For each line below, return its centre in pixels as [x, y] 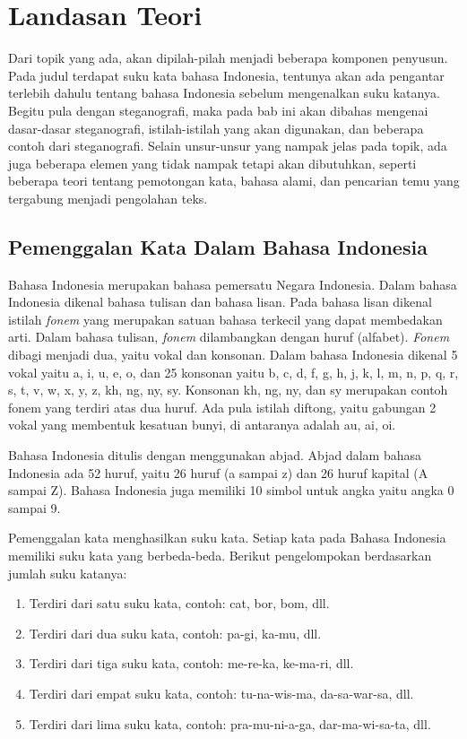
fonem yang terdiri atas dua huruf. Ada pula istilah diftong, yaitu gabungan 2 [222, 407]
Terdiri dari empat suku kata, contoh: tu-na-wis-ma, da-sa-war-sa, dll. [221, 693]
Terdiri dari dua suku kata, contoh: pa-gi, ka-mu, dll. [175, 633]
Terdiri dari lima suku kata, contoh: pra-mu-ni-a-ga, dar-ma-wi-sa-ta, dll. [230, 723]
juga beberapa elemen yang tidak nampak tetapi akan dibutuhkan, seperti [212, 163]
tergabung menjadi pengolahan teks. [108, 198]
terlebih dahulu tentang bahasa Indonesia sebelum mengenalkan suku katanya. [224, 93]
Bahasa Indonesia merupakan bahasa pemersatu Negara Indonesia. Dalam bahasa [233, 284]
